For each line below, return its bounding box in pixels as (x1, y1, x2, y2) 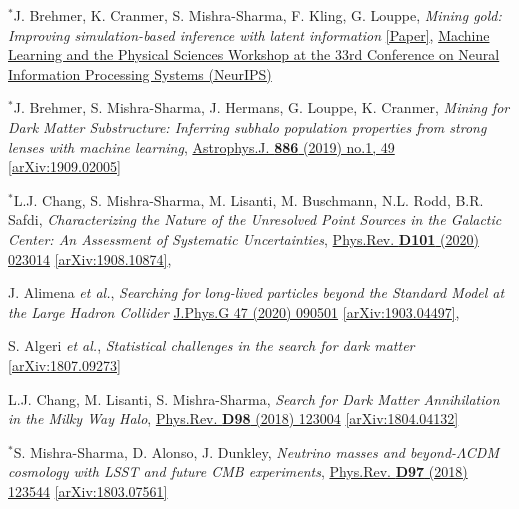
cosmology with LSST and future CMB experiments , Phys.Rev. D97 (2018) (8, 461, 468, 482)
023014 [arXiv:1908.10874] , (8, 248, 172, 269)
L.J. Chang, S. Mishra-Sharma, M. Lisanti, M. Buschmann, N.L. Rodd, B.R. (13, 189, 484, 210)
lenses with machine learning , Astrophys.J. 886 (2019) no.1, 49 (8, 136, 395, 157)
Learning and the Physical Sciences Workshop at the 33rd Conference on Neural (8, 44, 500, 65)
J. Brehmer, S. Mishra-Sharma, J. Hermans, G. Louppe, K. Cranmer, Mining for (13, 97, 510, 118)
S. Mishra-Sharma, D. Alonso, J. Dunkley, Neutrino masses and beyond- (13, 441, 457, 462)
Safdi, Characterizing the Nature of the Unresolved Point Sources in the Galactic (8, 209, 502, 230)
